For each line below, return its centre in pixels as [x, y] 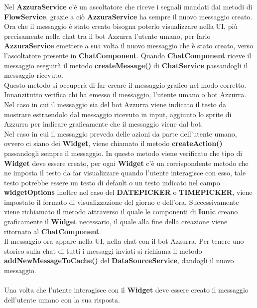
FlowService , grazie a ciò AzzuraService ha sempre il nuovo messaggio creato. [128, 16]
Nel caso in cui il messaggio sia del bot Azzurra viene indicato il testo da [115, 104]
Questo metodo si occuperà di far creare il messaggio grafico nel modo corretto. [125, 84]
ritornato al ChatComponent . [53, 231]
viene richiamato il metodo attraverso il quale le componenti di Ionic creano [121, 212]
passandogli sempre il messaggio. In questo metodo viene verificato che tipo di [123, 153]
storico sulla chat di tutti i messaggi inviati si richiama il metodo [103, 250]
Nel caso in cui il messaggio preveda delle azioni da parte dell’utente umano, [121, 133]
